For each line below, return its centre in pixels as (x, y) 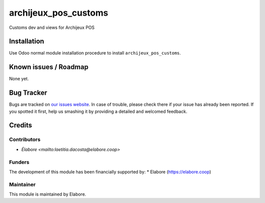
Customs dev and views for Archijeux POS (52, 27)
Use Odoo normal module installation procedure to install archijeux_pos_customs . (95, 53)
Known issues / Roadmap (49, 67)
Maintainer (22, 184)
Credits (21, 125)
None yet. (19, 79)
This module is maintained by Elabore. (48, 194)
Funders (19, 162)
